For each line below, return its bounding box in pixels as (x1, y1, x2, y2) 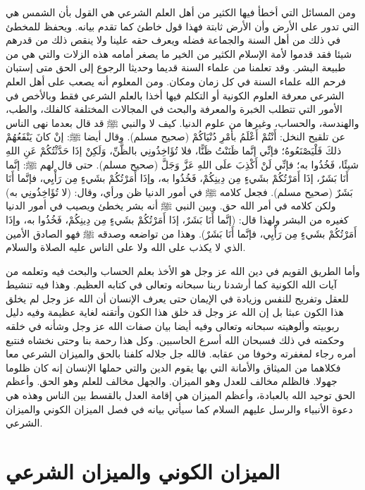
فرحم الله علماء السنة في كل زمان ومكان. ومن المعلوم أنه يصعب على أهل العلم (6, 73, 346, 88)
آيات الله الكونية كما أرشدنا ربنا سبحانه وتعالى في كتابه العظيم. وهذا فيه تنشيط (6, 277, 337, 292)
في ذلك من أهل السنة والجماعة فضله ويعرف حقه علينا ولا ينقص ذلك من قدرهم (6, 32, 341, 47)
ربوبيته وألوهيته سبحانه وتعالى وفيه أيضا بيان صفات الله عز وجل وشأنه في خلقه (6, 319, 340, 333)
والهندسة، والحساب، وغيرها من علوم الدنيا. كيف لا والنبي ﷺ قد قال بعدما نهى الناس (6, 115, 359, 130)
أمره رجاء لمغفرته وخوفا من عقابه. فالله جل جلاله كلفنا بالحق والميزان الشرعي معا (6, 346, 356, 361)
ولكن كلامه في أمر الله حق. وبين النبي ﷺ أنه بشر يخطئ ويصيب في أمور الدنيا (6, 198, 336, 213)
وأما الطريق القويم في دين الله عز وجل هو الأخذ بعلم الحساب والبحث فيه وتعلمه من (6, 263, 360, 278)
